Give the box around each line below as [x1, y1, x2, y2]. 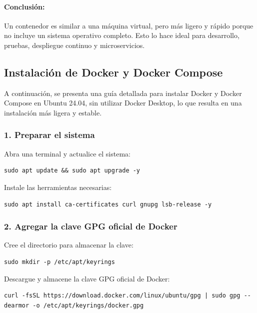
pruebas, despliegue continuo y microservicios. [4, 39, 145, 50]
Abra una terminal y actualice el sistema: [4, 148, 130, 158]
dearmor [4, 301, 29, 309]
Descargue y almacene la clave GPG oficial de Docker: [4, 273, 170, 283]
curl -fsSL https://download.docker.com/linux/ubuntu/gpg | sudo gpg [4, 292, 240, 299]
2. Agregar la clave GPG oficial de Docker [4, 220, 177, 232]
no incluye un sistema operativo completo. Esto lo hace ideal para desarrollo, [4, 30, 239, 40]
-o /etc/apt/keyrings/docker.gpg [32, 301, 144, 309]
